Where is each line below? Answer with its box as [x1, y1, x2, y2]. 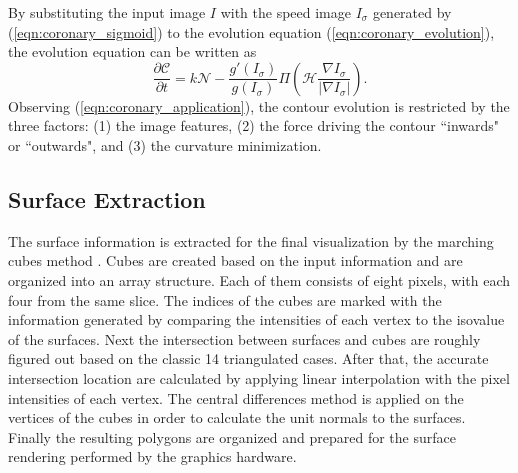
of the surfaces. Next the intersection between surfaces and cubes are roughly [8, 328, 481, 349]
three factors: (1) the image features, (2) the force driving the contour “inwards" [8, 115, 500, 136]
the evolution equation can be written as [8, 41, 257, 62]
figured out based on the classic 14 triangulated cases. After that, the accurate [8, 348, 489, 369]
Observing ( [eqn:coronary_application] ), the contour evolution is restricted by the [8, 95, 510, 116]
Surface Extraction [8, 183, 206, 214]
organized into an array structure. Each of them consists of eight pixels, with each [8, 269, 511, 290]
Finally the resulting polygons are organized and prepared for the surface [8, 426, 456, 447]
